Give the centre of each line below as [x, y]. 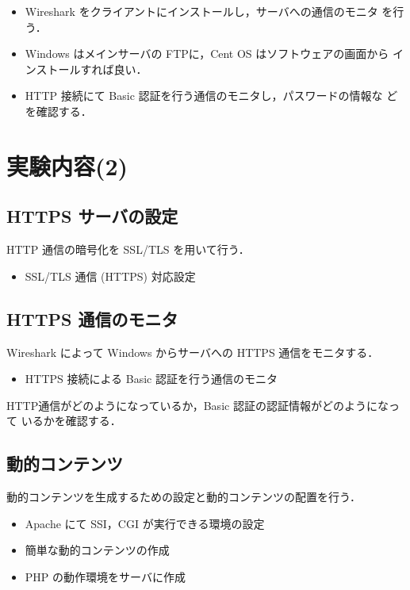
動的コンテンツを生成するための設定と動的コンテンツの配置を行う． [184, 497]
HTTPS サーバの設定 [92, 216]
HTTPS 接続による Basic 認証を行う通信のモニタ [151, 379]
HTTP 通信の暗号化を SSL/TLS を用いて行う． [128, 249]
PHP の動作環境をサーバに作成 [105, 576]
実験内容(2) [67, 165]
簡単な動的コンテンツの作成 [97, 550]
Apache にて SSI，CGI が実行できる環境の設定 [145, 523]
